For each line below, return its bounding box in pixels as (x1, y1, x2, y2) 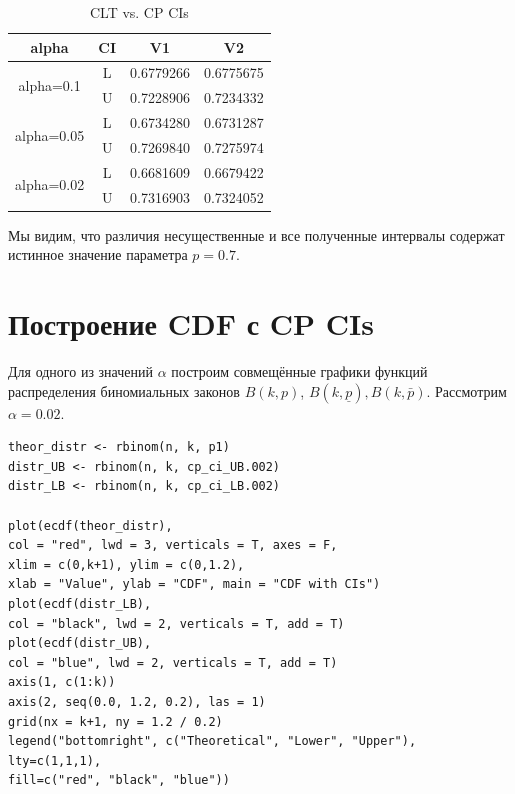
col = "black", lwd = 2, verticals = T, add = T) (8, 616, 345, 631)
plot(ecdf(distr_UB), (8, 636, 152, 651)
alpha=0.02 (15, 174, 85, 195)
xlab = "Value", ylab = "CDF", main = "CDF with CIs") (8, 577, 381, 592)
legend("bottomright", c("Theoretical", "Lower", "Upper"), (8, 734, 417, 749)
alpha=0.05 (15, 124, 85, 145)
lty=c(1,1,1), (8, 753, 102, 768)
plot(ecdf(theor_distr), (8, 518, 173, 533)
